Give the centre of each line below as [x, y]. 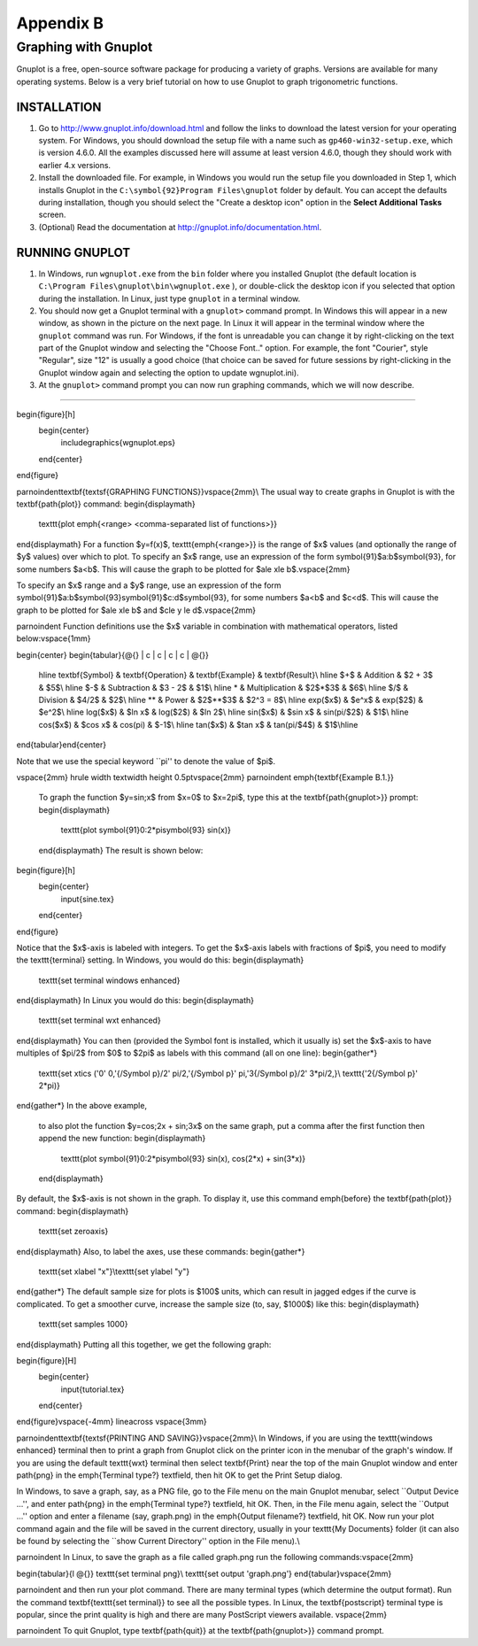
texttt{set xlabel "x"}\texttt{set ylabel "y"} [114, 1271]
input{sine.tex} [88, 899]
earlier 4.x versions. [74, 165]
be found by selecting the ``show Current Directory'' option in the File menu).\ [158, 1541]
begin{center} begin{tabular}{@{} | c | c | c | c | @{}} [113, 654]
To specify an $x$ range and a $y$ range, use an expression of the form [149, 585]
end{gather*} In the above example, [82, 1106]
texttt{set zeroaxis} [73, 1232]
